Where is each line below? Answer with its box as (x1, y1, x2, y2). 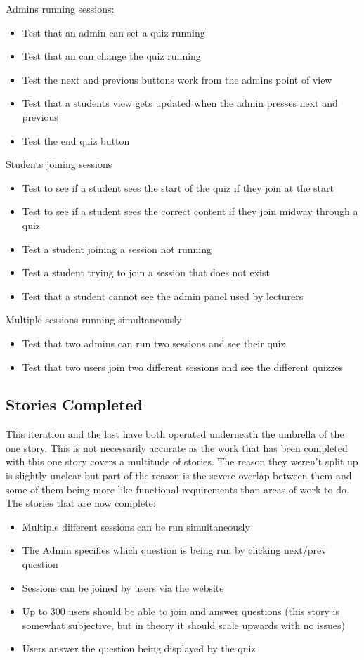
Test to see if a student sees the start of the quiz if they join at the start (22, 180, 334, 195)
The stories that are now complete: (6, 496, 156, 510)
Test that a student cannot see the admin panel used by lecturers (22, 288, 304, 303)
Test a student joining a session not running (22, 241, 212, 256)
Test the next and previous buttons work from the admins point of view (22, 72, 332, 86)
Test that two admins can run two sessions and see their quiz (22, 335, 285, 350)
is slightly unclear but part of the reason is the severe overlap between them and (6, 468, 352, 483)
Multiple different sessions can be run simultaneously (22, 519, 250, 533)
